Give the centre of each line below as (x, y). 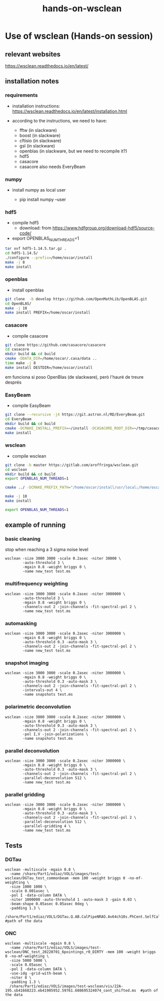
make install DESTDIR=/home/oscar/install (49, 367)
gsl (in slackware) (37, 146)
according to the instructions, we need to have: (60, 121)
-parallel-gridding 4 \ (47, 826)
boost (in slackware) (40, 135)
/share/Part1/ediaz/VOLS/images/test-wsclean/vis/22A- (66, 986)
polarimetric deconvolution (38, 707)
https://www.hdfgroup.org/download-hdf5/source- (103, 228)
